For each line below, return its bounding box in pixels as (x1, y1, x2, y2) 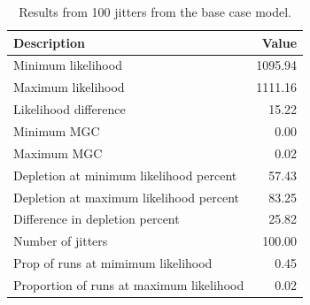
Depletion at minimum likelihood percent (13, 165, 237, 184)
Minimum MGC (13, 121, 100, 140)
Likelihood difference (13, 100, 126, 118)
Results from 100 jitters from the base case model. (19, 3, 291, 20)
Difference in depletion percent (13, 210, 180, 228)
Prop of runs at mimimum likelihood (13, 254, 213, 272)
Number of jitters (13, 232, 108, 250)
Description (13, 33, 86, 51)
